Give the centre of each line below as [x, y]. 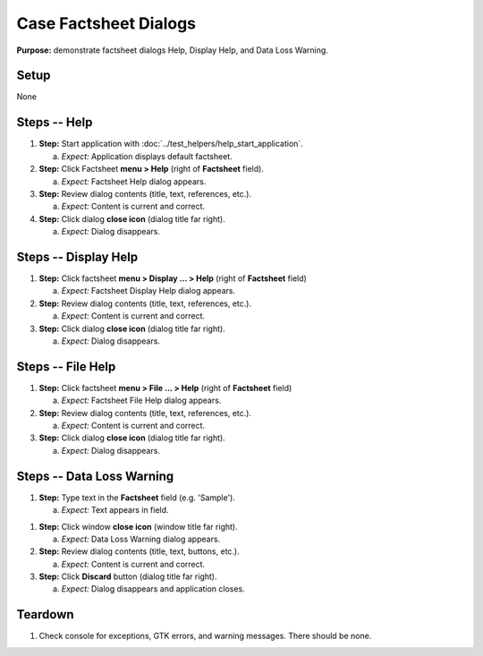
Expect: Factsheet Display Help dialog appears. [148, 291]
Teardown [46, 614]
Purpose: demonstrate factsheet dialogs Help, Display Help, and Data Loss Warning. [172, 50]
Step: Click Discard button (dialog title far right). [128, 576]
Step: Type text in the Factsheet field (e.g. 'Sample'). [137, 498]
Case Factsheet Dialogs [106, 23]
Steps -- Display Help [77, 256]
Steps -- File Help [66, 366]
